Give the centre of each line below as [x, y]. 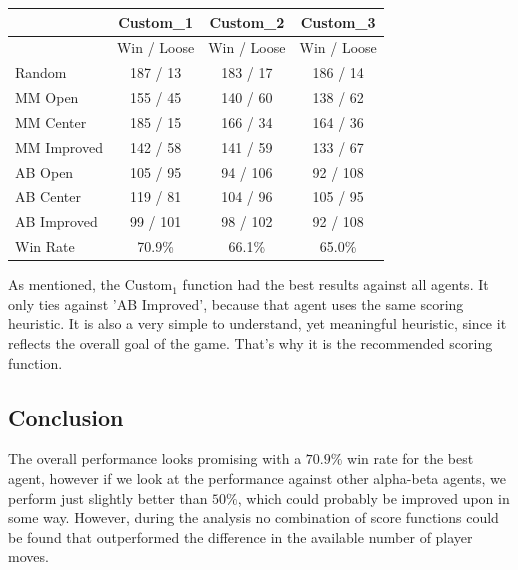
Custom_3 [338, 21]
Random [41, 72]
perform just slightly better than [108, 497]
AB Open [44, 171]
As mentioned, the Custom [90, 284]
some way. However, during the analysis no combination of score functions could [253, 517]
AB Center [48, 196]
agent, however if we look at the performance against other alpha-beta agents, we [257, 477]
